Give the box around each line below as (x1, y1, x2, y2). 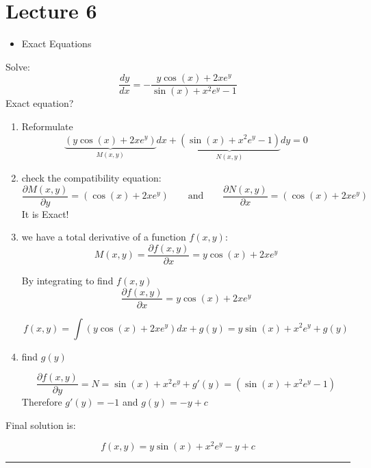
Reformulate (21, 119, 73, 133)
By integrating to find (21, 273, 114, 287)
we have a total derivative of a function (21, 230, 186, 244)
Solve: (5, 59, 30, 73)
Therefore (21, 395, 62, 409)
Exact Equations (21, 36, 92, 51)
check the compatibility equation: (21, 171, 162, 184)
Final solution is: (5, 417, 76, 432)
